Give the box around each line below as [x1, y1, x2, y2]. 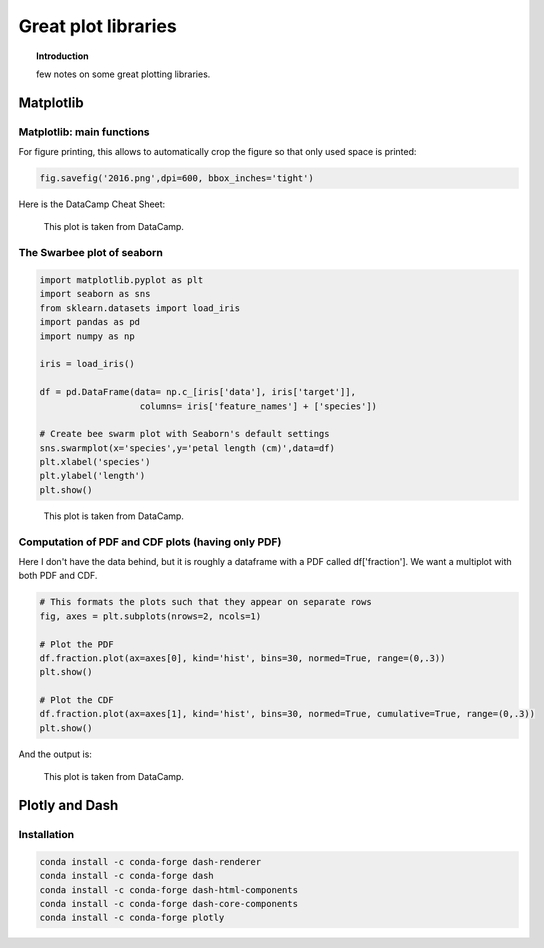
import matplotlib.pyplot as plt [39, 275, 204, 285]
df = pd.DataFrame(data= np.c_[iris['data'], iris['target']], [39, 386, 357, 398]
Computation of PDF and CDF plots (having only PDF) [18, 535, 282, 549]
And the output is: [18, 748, 92, 760]
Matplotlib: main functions [18, 125, 150, 139]
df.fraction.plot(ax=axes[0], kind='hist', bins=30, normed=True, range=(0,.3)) [39, 652, 446, 664]
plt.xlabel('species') [39, 456, 151, 468]
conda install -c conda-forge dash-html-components [39, 884, 299, 895]
